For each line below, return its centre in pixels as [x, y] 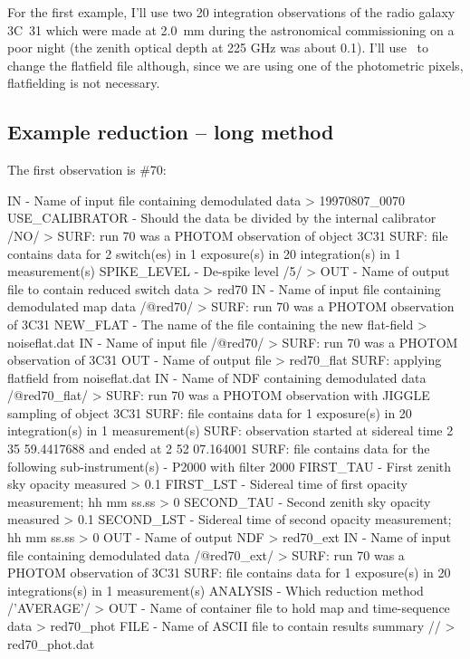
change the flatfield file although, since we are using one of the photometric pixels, [235, 65]
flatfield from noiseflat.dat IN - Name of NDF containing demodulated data [217, 377]
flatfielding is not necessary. [84, 83]
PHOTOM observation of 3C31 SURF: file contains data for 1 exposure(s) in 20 [229, 573]
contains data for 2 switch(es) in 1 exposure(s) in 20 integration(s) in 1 [204, 253]
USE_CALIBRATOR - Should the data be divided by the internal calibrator [222, 218]
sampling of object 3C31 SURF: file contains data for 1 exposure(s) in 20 [210, 412]
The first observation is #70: [87, 170]
